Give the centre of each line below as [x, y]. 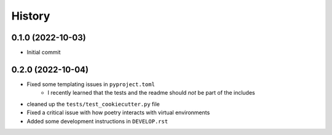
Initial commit [44, 53]
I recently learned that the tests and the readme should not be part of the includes [151, 93]
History [31, 16]
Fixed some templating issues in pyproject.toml [91, 84]
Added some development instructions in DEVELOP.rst [97, 121]
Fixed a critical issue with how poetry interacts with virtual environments [118, 112]
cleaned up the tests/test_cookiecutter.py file [93, 104]
